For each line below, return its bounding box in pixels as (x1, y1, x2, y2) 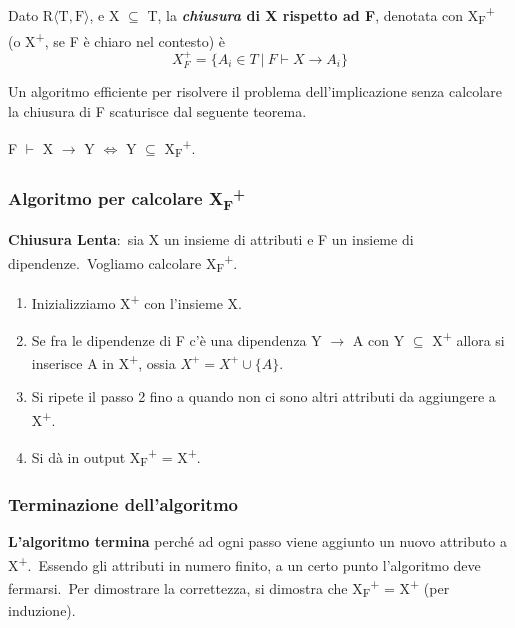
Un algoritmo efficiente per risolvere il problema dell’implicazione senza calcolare (8, 81, 502, 102)
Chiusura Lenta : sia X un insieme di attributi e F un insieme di (8, 229, 414, 250)
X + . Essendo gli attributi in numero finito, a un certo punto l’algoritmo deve (8, 551, 481, 575)
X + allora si (432, 326, 505, 350)
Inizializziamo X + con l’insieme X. (31, 289, 242, 313)
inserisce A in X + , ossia (31, 350, 176, 373)
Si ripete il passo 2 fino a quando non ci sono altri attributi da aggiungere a (31, 386, 496, 407)
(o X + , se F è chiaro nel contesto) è (8, 27, 226, 51)
